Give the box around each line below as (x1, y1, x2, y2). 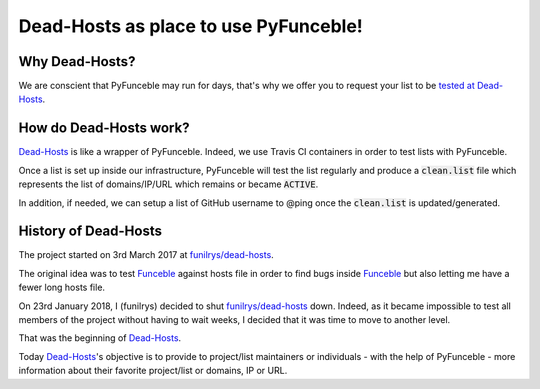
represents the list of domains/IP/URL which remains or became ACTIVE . (18, 178, 319, 190)
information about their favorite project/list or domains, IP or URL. (18, 365, 288, 377)
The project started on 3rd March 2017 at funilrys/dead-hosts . (18, 249, 274, 261)
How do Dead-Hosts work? (18, 120, 190, 137)
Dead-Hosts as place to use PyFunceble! (18, 15, 364, 37)
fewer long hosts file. (18, 281, 105, 294)
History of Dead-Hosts (18, 223, 162, 240)
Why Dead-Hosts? (18, 53, 136, 70)
